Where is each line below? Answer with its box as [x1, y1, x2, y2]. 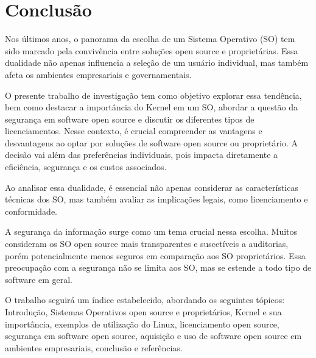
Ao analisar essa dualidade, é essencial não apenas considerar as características [5, 181, 298, 193]
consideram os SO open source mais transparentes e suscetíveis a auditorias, [5, 237, 289, 250]
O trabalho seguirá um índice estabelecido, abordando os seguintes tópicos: [5, 293, 285, 306]
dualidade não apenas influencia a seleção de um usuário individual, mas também [5, 56, 309, 69]
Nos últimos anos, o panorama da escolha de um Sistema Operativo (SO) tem [5, 32, 295, 45]
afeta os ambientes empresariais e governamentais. [5, 68, 192, 81]
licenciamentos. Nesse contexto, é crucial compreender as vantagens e [5, 124, 262, 137]
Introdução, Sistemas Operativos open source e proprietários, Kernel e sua [5, 306, 282, 318]
